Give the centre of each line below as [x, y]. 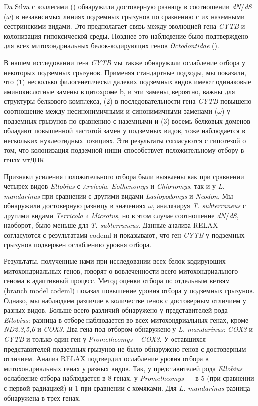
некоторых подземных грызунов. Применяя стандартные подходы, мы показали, [125, 72]
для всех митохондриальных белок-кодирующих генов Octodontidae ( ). [112, 45]
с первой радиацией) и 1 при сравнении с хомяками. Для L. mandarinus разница [127, 387]
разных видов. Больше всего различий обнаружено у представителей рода [116, 310]
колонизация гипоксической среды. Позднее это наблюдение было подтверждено [126, 36]
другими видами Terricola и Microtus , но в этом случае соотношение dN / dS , [121, 215]
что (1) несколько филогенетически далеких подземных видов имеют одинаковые [128, 82]
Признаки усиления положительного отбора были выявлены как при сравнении [124, 176]
